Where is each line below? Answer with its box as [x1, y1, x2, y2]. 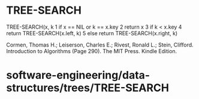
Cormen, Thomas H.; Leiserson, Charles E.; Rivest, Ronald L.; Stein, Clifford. [6, 41, 194, 48]
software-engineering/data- [6, 69, 150, 82]
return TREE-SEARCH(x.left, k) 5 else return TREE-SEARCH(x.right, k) [6, 29, 178, 36]
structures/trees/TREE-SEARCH [6, 81, 170, 95]
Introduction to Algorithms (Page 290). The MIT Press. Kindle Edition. [6, 47, 177, 54]
